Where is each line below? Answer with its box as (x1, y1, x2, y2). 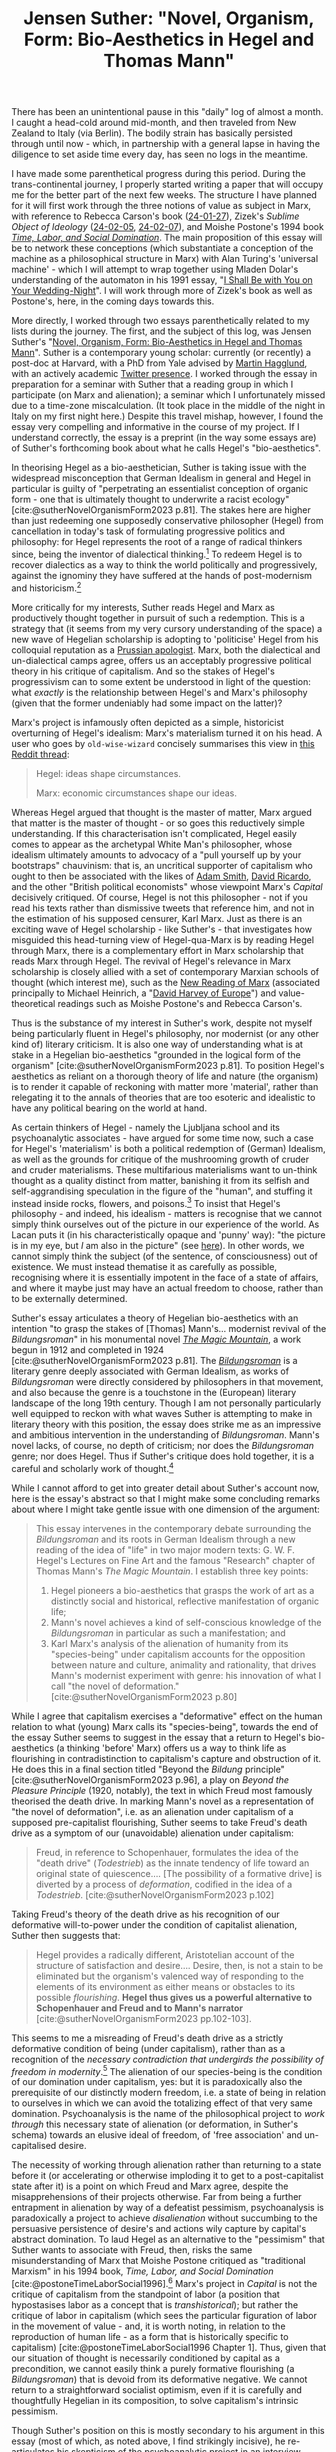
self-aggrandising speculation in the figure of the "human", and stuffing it (11, 1185, 313, 1197)
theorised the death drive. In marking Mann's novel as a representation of (11, 1795, 314, 1807)
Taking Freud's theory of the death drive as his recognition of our (11, 1908, 281, 1920)
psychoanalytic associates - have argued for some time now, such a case (11, 1132, 314, 1144)
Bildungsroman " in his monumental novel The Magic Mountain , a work (11, 1333, 302, 1346)
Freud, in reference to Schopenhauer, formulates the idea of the (35, 1846, 299, 1858)
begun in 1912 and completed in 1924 (11, 1344, 164, 1356)
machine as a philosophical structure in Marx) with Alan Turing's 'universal (11, 253, 319, 265)
